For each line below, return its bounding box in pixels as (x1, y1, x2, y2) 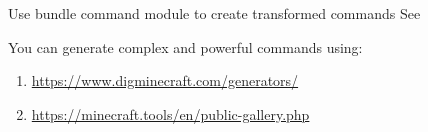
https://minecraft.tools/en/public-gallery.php (31, 103, 310, 124)
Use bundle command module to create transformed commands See (8, 3, 421, 23)
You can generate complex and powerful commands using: (8, 36, 363, 57)
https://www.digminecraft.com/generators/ (31, 70, 299, 91)
